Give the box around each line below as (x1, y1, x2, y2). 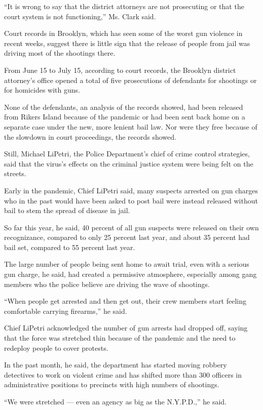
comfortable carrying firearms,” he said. (4, 305, 127, 316)
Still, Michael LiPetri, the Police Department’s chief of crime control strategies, (4, 148, 250, 159)
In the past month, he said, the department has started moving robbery (4, 359, 227, 370)
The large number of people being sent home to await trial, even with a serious (4, 259, 249, 269)
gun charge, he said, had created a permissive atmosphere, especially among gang (4, 269, 257, 279)
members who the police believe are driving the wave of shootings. (4, 278, 210, 289)
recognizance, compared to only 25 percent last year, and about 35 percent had (4, 232, 250, 242)
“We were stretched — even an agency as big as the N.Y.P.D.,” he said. (4, 396, 227, 406)
